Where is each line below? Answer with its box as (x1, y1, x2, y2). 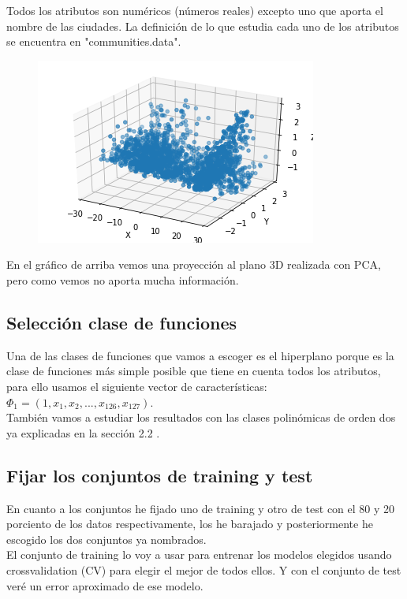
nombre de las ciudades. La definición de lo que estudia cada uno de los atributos (6, 17, 399, 34)
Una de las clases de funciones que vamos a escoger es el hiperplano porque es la (6, 347, 394, 363)
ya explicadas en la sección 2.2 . (6, 424, 160, 441)
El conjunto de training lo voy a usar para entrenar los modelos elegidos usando (6, 546, 392, 563)
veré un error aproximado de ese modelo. (6, 577, 203, 593)
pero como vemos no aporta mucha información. (6, 271, 239, 288)
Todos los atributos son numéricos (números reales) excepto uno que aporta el (6, 2, 383, 18)
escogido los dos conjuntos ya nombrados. (6, 530, 207, 547)
